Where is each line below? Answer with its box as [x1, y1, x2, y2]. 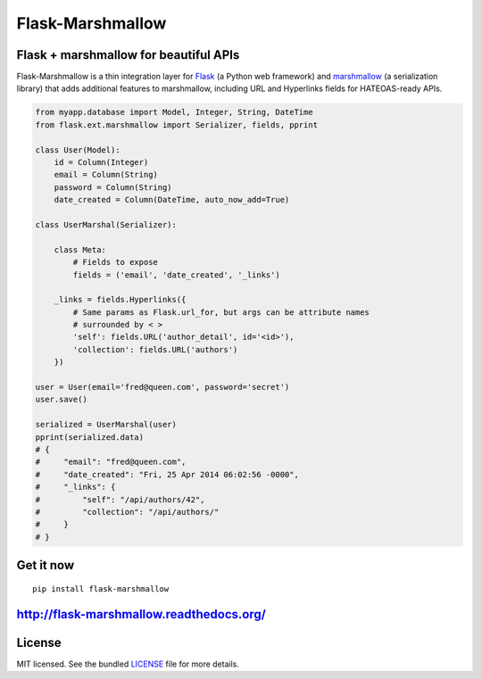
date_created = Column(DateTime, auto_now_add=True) [54, 195, 290, 205]
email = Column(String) [54, 170, 158, 180]
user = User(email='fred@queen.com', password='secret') [35, 382, 290, 393]
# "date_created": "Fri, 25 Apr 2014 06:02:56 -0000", [35, 469, 299, 479]
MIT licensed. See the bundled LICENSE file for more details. [16, 658, 240, 669]
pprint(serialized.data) [35, 432, 145, 442]
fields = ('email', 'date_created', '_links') [72, 269, 280, 280]
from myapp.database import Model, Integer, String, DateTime [35, 107, 313, 118]
